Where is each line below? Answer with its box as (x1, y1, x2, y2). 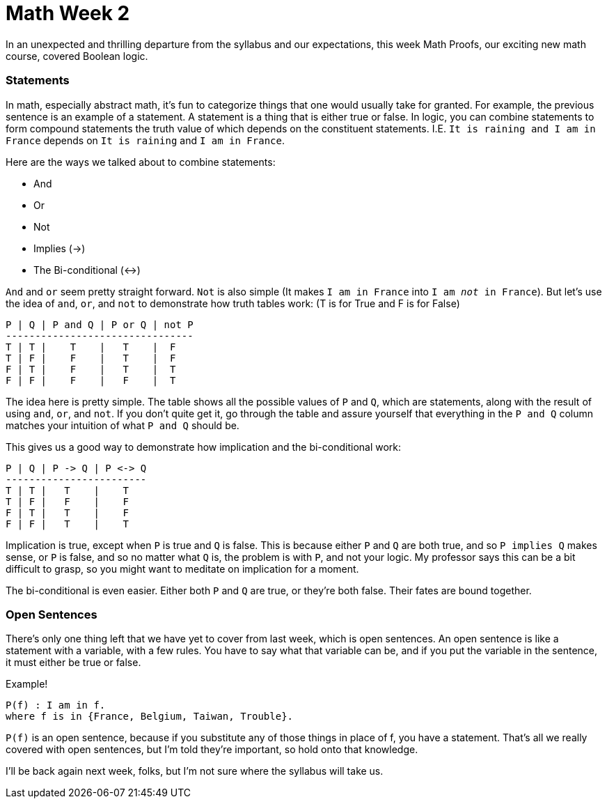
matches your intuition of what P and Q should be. (6, 419, 239, 431)
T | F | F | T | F (6, 352, 176, 364)
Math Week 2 (6, 1, 130, 25)
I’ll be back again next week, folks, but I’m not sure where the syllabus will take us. (6, 765, 384, 778)
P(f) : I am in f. (6, 699, 106, 711)
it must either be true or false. (6, 656, 141, 669)
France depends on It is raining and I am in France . (6, 134, 285, 146)
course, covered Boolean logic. (6, 49, 148, 62)
